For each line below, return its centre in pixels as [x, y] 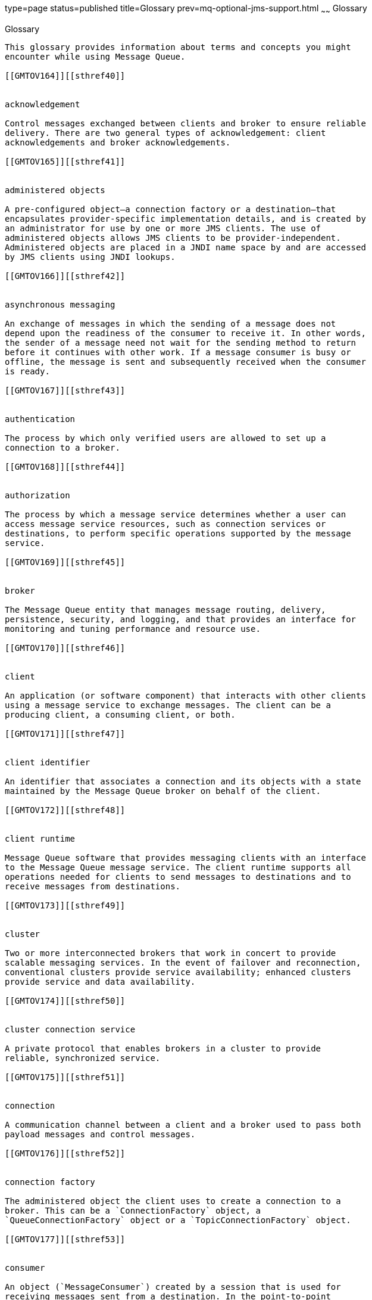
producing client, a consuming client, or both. [120, 714]
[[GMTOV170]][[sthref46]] [65, 648]
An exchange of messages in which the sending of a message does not [171, 323]
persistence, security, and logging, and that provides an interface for [181, 619]
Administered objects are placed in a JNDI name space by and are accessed [185, 247]
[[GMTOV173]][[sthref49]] [65, 905]
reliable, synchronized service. [83, 1058]
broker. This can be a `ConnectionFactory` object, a [133, 1210]
